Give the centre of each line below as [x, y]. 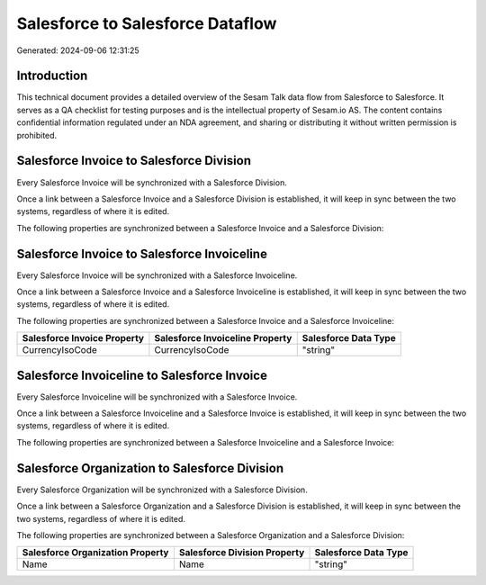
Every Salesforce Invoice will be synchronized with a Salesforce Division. [152, 182]
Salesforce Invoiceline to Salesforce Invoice [142, 375]
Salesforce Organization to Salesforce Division [150, 468]
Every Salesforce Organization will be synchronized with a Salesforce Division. [162, 490]
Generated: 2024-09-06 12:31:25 [78, 50]
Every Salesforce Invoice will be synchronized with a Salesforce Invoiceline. [157, 275]
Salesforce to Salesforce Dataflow [147, 23]
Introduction [52, 76]
